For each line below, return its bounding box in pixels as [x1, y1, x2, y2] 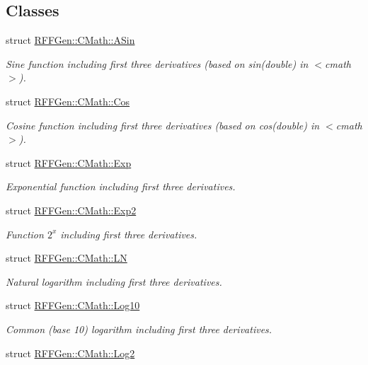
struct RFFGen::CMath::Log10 [6, 298, 140, 313]
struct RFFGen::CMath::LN [6, 250, 127, 265]
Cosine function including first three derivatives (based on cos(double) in [6, 117, 320, 132]
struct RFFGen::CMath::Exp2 [6, 202, 137, 217]
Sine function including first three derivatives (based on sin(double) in [6, 56, 309, 71]
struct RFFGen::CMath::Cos [6, 93, 130, 108]
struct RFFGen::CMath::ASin [6, 33, 135, 47]
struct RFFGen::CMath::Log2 [6, 345, 135, 360]
